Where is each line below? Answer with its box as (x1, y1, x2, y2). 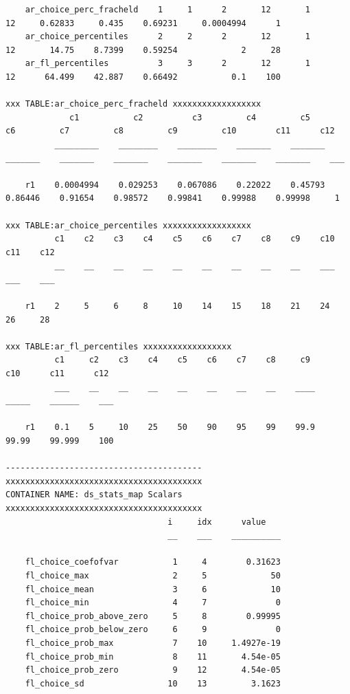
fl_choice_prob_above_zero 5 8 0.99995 (25, 611, 281, 621)
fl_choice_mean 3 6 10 (25, 584, 281, 594)
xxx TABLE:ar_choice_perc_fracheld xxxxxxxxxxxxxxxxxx (5, 99, 261, 109)
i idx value (167, 517, 266, 527)
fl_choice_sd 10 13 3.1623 (25, 678, 281, 688)
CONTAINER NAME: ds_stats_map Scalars (5, 490, 183, 500)
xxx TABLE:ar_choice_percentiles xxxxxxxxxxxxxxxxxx (5, 220, 251, 230)
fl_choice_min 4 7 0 (25, 598, 281, 608)
